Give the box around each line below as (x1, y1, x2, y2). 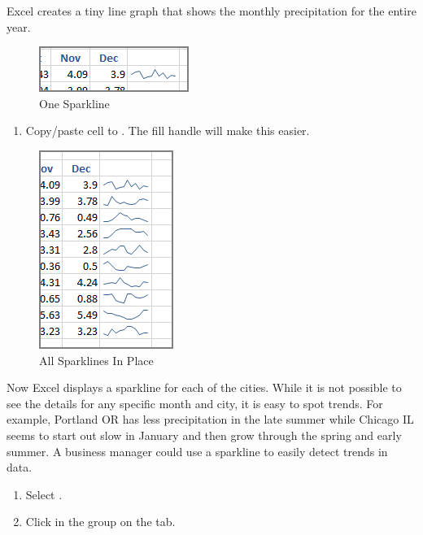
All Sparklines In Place (39, 351, 154, 368)
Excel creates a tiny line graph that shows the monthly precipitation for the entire (7, 2, 416, 19)
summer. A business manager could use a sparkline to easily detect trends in (7, 442, 388, 459)
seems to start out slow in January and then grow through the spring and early (7, 426, 402, 443)
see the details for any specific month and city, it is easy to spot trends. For (7, 394, 383, 411)
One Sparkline (39, 94, 110, 111)
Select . (25, 485, 63, 502)
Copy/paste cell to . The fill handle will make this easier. (25, 122, 310, 139)
